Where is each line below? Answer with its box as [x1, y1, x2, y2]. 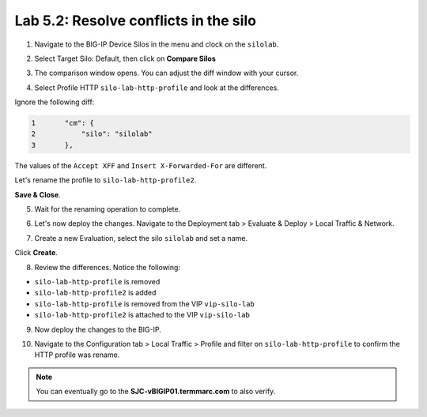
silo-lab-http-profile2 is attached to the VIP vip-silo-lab [34, 310, 251, 320]
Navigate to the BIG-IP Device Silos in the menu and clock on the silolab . [34, 39, 279, 49]
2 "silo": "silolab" [31, 130, 153, 138]
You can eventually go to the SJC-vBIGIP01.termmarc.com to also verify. [36, 387, 276, 396]
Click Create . [14, 248, 59, 257]
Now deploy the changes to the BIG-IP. [34, 325, 161, 334]
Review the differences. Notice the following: [34, 262, 181, 272]
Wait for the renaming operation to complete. [34, 205, 181, 214]
